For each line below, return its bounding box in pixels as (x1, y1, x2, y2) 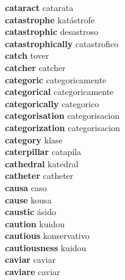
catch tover (5, 49, 49, 62)
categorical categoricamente (5, 85, 114, 98)
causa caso (5, 181, 47, 194)
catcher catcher (5, 61, 66, 74)
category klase (5, 133, 63, 146)
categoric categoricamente (5, 73, 107, 86)
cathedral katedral (5, 157, 79, 170)
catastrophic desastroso (5, 25, 99, 38)
